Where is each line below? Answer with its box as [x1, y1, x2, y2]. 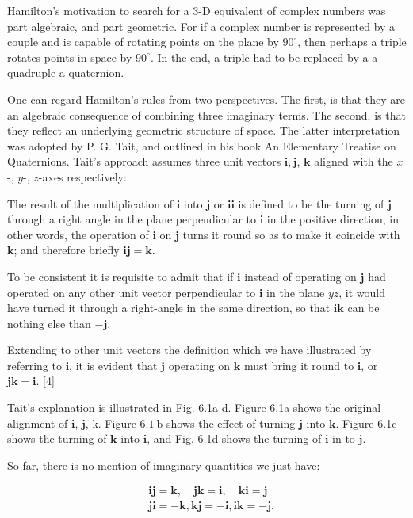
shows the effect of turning [166, 414, 296, 431]
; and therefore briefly [13, 242, 120, 258]
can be [347, 299, 380, 316]
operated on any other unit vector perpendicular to [7, 284, 256, 300]
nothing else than [7, 314, 91, 331]
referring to [7, 356, 62, 373]
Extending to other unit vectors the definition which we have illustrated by [7, 341, 372, 358]
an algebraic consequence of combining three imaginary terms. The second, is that [7, 106, 406, 123]
